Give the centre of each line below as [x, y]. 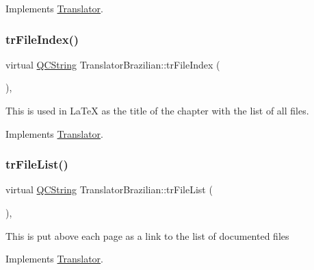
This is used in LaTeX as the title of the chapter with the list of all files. [157, 110]
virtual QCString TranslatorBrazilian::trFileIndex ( [113, 64]
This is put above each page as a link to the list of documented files [147, 235]
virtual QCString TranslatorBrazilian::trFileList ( [109, 189]
